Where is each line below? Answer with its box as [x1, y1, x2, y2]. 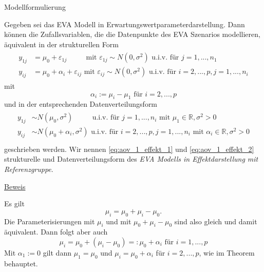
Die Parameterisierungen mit [4, 216, 95, 226]
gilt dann [43, 247, 71, 258]
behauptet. [4, 258, 38, 268]
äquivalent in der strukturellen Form [4, 38, 119, 49]
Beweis [4, 181, 26, 191]
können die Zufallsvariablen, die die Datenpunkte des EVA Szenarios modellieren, [4, 29, 260, 40]
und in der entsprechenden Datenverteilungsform [4, 99, 158, 109]
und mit [106, 216, 131, 226]
